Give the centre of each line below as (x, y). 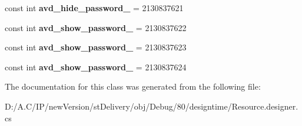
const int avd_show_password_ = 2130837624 (96, 67)
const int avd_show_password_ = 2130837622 (96, 27)
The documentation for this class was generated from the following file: (133, 86)
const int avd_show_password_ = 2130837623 (96, 47)
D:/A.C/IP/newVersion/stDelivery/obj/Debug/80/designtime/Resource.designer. (152, 106)
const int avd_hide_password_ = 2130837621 (94, 8)
